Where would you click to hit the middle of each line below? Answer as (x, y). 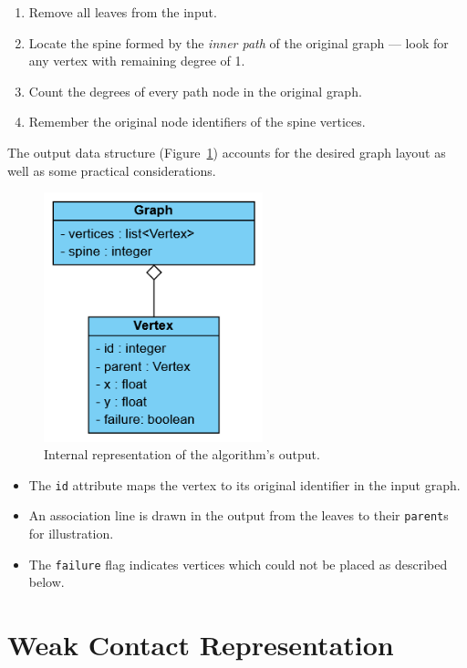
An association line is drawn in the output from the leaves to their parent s (239, 515)
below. (47, 582)
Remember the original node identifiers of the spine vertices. (197, 122)
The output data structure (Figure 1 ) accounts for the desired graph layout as (227, 152)
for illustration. (71, 534)
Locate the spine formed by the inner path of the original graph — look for (239, 42)
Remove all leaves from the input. (123, 12)
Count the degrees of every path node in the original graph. (195, 91)
